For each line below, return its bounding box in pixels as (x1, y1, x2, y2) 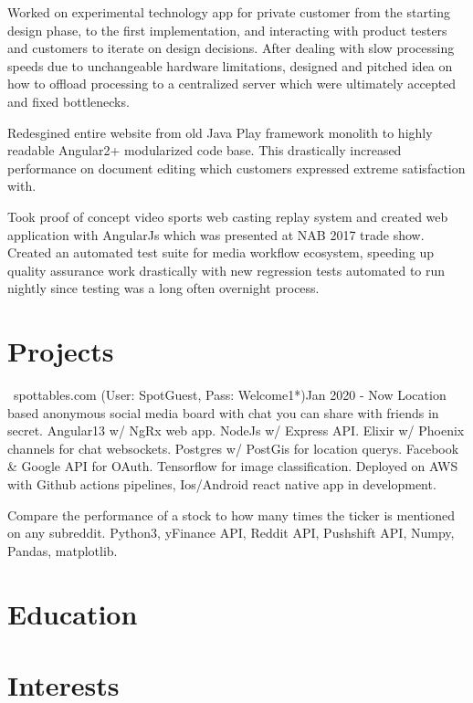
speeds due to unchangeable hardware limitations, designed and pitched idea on (7, 56, 453, 75)
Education (7, 594, 138, 632)
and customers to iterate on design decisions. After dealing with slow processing (7, 38, 455, 58)
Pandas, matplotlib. (7, 540, 118, 560)
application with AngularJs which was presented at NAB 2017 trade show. (7, 225, 425, 244)
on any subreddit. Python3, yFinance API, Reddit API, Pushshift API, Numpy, (7, 523, 455, 542)
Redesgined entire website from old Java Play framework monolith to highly (7, 122, 433, 142)
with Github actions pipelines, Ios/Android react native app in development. (7, 475, 436, 493)
